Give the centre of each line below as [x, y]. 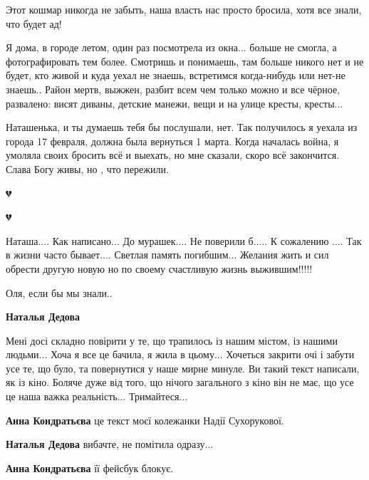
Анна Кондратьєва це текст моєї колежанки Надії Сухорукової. [145, 420]
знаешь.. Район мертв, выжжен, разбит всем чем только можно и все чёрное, [173, 89]
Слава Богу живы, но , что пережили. [87, 168]
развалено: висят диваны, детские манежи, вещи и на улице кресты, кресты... [175, 103]
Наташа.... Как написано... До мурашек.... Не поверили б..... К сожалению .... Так [184, 240]
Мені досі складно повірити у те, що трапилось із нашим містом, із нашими [172, 340]
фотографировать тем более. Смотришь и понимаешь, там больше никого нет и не [185, 61]
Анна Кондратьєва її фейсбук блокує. [90, 468]
